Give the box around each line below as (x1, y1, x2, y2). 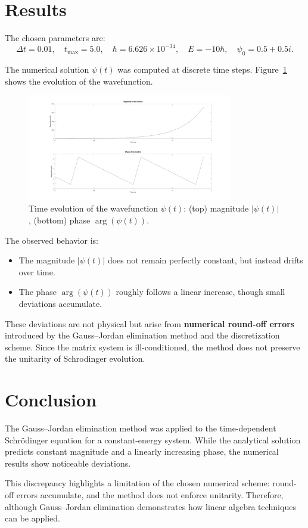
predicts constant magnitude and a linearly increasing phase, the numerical (5, 445, 279, 458)
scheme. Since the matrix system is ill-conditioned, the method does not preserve (5, 340, 300, 353)
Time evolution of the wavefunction (29, 202, 158, 215)
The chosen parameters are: (5, 32, 105, 44)
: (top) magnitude (183, 202, 249, 215)
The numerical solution (5, 63, 89, 76)
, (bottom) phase (29, 213, 91, 226)
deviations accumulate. (18, 297, 102, 309)
